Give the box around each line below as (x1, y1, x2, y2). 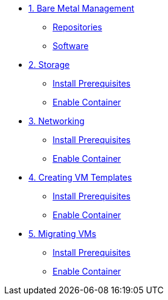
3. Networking (28, 116, 85, 126)
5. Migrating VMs (28, 228, 97, 239)
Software (53, 41, 89, 51)
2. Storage (28, 59, 70, 70)
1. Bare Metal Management (28, 3, 135, 13)
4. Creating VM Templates (28, 172, 132, 182)
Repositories (53, 22, 102, 32)
